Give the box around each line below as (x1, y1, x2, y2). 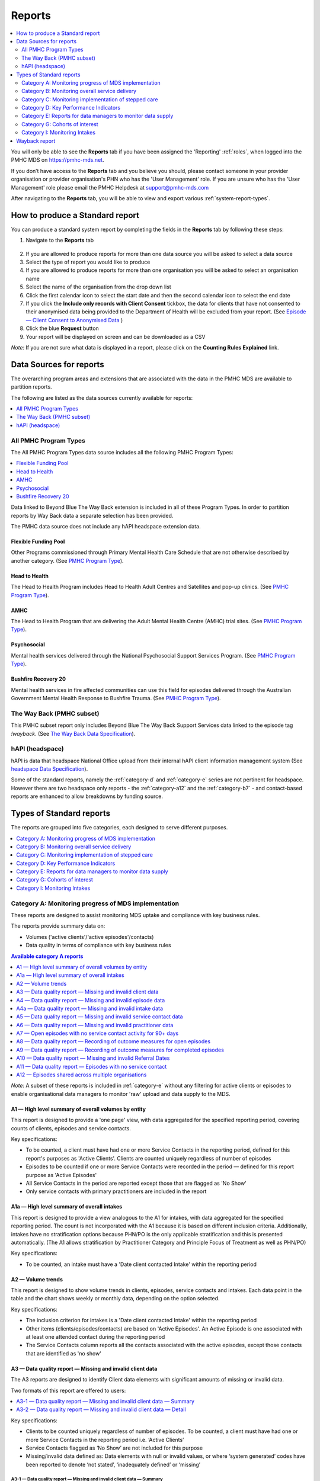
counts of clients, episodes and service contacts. (11, 1124, 132, 1131)
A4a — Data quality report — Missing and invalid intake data (16, 1005, 163, 1012)
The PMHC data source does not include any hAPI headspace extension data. (11, 523, 201, 530)
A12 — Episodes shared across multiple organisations (16, 1071, 147, 1078)
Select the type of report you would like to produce (25, 258, 151, 266)
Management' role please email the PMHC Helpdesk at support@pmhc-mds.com (11, 184, 209, 191)
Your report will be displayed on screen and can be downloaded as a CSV (25, 333, 206, 340)
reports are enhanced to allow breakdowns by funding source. (11, 793, 163, 800)
